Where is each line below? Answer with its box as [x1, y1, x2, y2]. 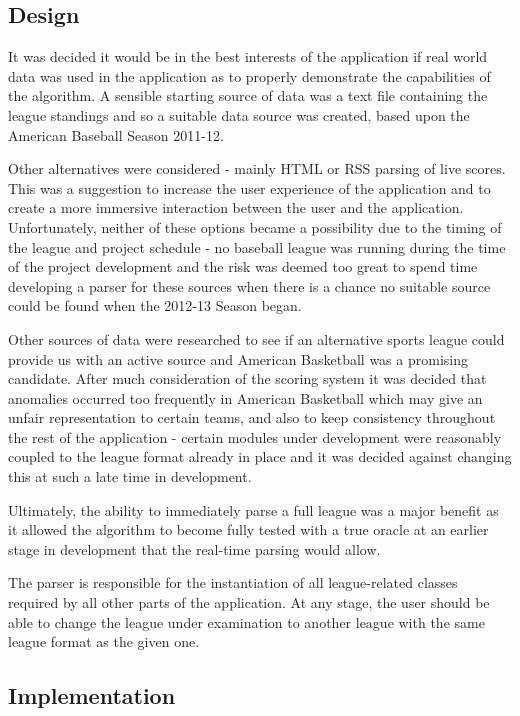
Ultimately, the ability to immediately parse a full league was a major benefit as [8, 499, 499, 520]
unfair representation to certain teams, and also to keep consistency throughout [8, 407, 496, 428]
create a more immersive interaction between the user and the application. [8, 197, 464, 218]
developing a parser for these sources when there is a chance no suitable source [8, 275, 491, 296]
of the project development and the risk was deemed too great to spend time [8, 256, 478, 277]
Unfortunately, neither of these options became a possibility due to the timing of [8, 216, 502, 237]
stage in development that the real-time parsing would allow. [8, 538, 381, 559]
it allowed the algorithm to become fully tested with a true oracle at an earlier [8, 519, 489, 540]
